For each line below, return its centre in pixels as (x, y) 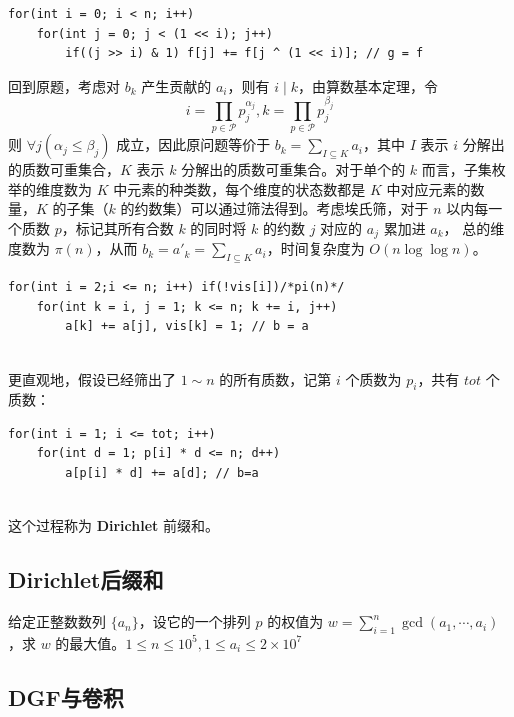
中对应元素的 (428, 188)
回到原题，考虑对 (64, 85)
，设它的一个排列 (194, 621)
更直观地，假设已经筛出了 (92, 378)
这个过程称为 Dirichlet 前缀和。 (114, 525)
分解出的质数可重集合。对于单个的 (293, 169)
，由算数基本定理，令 (367, 85)
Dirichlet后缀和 (86, 579)
